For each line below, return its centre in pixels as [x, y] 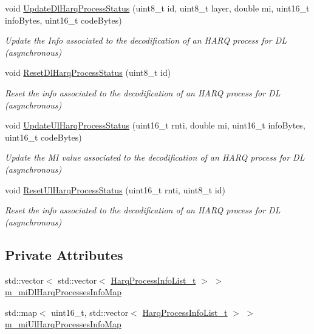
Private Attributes [64, 254]
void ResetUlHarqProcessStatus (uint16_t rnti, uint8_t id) [115, 189]
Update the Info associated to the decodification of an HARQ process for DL [146, 40]
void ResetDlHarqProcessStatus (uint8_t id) [88, 72]
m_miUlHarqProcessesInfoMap [63, 324]
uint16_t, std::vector [90, 312]
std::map [21, 312]
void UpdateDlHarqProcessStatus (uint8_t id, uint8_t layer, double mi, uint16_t [157, 8]
